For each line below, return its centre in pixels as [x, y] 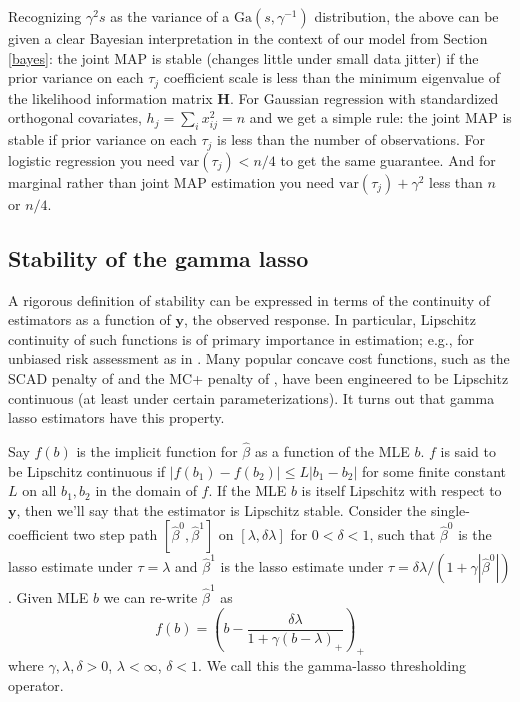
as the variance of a [170, 16]
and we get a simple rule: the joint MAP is [380, 117]
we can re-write [150, 597]
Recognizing [45, 16]
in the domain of [146, 490]
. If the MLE [247, 490]
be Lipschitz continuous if [87, 470]
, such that [402, 534]
